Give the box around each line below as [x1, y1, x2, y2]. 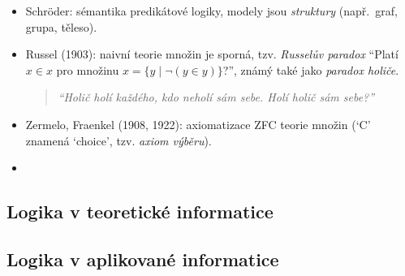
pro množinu [56, 61, 119, 78]
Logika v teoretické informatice [6, 199, 274, 224]
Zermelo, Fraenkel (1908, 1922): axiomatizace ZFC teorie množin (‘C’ [25, 115, 371, 132]
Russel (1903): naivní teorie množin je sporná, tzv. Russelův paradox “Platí [25, 45, 399, 63]
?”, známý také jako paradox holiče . [222, 61, 399, 78]
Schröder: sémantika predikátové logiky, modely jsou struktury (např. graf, [25, 2, 398, 19]
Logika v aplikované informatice [6, 246, 279, 271]
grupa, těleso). [25, 18, 97, 35]
